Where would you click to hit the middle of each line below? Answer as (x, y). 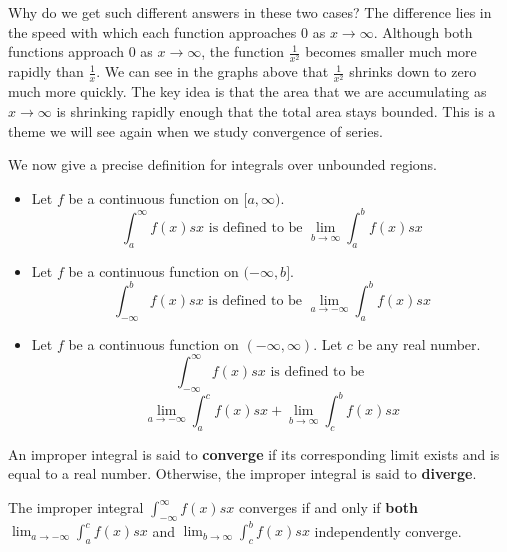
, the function (243, 51)
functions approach (66, 51)
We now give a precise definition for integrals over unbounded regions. (223, 164)
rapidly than (46, 71)
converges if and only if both (328, 507)
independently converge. (388, 530)
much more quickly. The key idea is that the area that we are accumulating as (247, 91)
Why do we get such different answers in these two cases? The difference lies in (250, 12)
